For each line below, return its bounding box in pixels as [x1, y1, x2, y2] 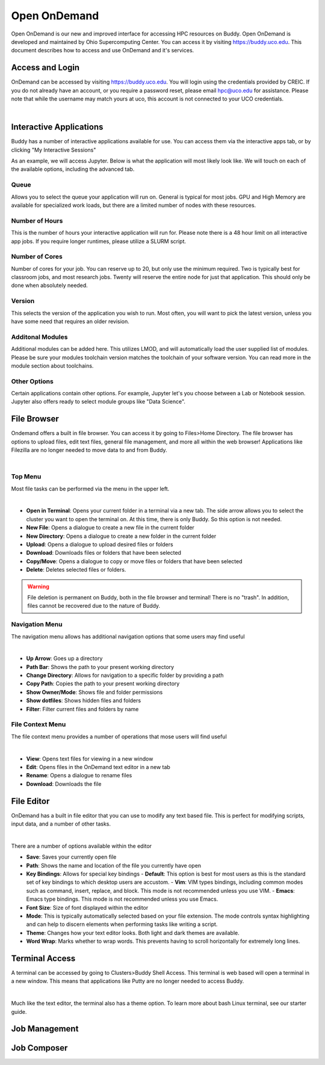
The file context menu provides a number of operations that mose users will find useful [11, 733, 227, 740]
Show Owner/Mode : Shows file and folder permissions [26, 688, 163, 696]
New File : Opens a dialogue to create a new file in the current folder [26, 524, 195, 531]
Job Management [11, 1023, 79, 1034]
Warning [27, 582, 49, 590]
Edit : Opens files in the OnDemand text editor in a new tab [26, 763, 171, 770]
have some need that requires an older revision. [11, 318, 129, 325]
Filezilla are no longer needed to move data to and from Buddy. [11, 446, 168, 454]
